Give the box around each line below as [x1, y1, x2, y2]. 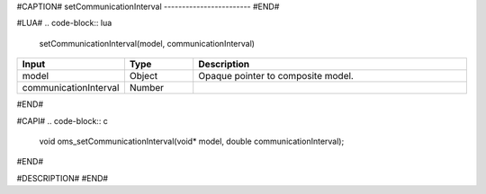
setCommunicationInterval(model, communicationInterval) [39, 38, 256, 48]
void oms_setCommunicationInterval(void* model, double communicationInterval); [39, 136, 345, 146]
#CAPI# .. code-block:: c [16, 115, 108, 126]
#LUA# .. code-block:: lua [16, 18, 112, 29]
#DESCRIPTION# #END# [16, 172, 108, 183]
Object [129, 70, 158, 83]
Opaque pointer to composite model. [198, 70, 355, 83]
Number [129, 82, 165, 94]
